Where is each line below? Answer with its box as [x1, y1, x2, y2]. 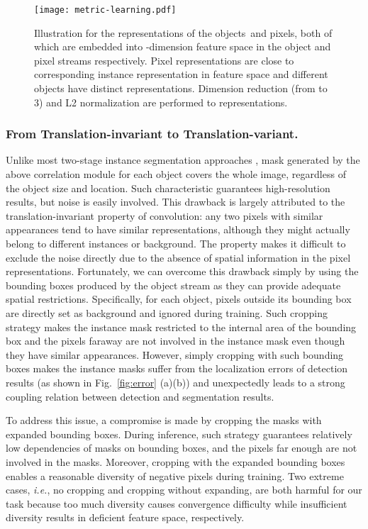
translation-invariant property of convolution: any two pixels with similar [6, 208, 323, 223]
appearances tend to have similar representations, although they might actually [6, 222, 350, 237]
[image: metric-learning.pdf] [34, 5, 177, 15]
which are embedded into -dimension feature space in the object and [34, 39, 331, 54]
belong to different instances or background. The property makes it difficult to [6, 236, 346, 250]
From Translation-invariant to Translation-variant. [6, 125, 299, 143]
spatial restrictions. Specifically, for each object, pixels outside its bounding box [6, 291, 352, 306]
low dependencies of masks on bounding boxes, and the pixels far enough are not [6, 440, 357, 455]
